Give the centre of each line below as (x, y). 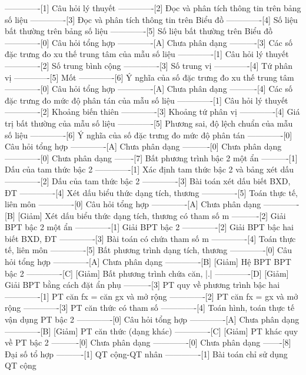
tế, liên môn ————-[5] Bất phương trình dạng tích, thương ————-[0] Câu (148, 250)
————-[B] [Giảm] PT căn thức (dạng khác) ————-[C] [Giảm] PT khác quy (152, 331)
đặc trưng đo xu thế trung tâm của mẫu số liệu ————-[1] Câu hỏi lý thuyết (147, 54)
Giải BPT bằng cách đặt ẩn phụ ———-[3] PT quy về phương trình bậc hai (142, 285)
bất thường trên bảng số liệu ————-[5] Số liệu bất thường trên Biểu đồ (139, 31)
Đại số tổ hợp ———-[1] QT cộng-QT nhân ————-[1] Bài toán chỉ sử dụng (146, 354)
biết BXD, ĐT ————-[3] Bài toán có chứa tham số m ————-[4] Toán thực (150, 238)
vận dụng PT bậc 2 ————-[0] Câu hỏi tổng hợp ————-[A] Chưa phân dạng (152, 319)
